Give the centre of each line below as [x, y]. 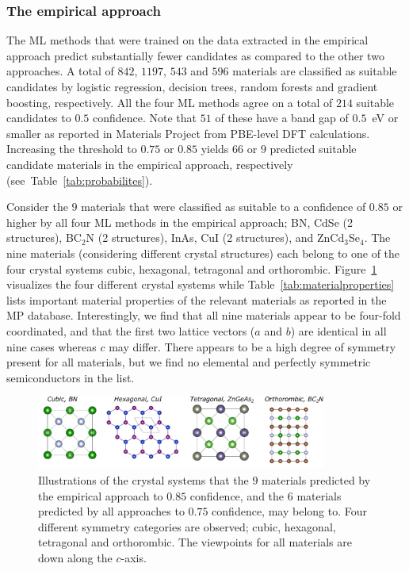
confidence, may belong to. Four [289, 511]
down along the [75, 557]
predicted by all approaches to [111, 511]
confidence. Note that [145, 118]
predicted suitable [313, 149]
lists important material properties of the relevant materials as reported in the [197, 299]
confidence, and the [237, 495]
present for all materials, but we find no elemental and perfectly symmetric [189, 362]
